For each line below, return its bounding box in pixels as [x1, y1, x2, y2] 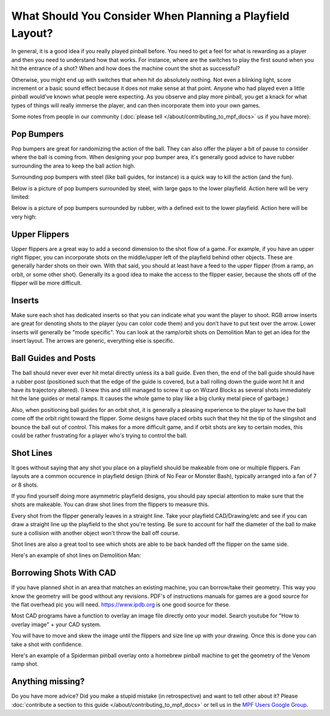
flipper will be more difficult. [11, 279, 82, 287]
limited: [11, 193, 30, 200]
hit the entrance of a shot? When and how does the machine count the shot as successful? [11, 65, 240, 72]
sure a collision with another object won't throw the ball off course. [11, 529, 180, 537]
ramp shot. [11, 660, 39, 668]
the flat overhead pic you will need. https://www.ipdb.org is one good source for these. [11, 601, 230, 608]
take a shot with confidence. [11, 640, 83, 648]
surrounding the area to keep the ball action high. [11, 162, 136, 170]
